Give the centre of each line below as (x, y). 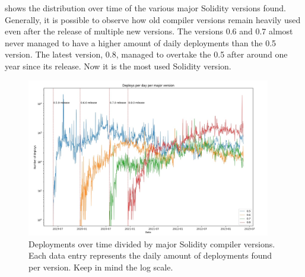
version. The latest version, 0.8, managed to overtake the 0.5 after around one (146, 54)
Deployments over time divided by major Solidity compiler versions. (152, 243)
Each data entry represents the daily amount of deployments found (150, 255)
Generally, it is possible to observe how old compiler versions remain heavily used (153, 19)
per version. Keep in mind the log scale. (101, 267)
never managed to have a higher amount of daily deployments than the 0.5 (141, 42)
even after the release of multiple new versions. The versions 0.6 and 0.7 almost (149, 31)
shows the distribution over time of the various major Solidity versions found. (145, 8)
